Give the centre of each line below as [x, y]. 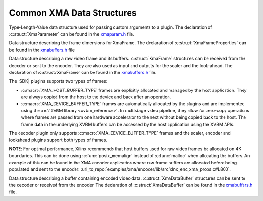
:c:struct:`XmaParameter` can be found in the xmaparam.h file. [72, 34]
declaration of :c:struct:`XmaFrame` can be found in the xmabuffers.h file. [83, 72]
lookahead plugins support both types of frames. [58, 140]
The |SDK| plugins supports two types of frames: [58, 81]
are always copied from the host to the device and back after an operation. [96, 97]
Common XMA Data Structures [73, 13]
